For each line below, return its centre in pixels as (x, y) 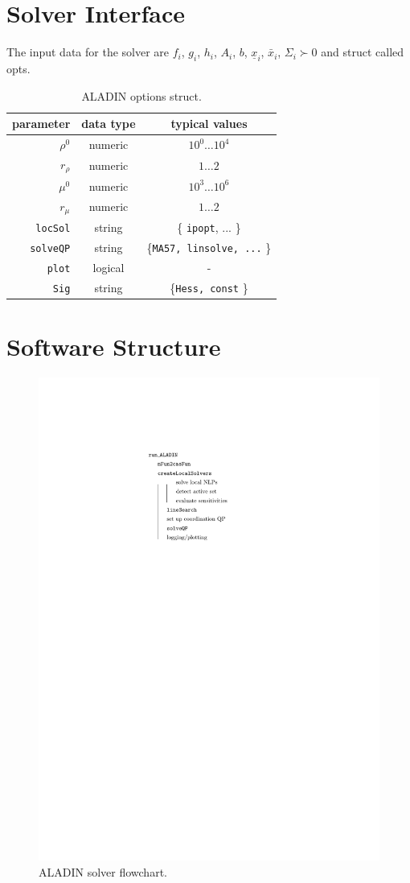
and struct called (363, 52)
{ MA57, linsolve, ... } (209, 248)
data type (109, 124)
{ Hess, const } (209, 287)
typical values (209, 124)
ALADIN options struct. (141, 95)
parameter (41, 124)
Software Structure (114, 347)
